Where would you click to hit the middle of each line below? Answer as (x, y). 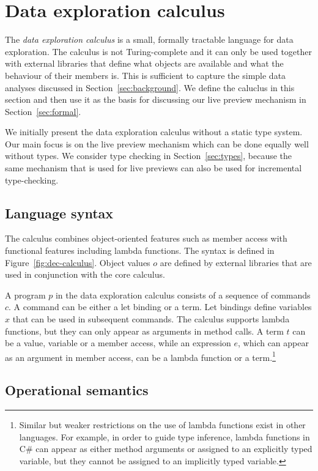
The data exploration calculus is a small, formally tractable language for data (149, 39)
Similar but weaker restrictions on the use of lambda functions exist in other (162, 425)
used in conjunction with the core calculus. (85, 274)
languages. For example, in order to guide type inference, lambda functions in (165, 436)
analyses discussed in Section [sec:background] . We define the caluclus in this (150, 87)
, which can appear (273, 343)
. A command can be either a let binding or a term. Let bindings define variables (160, 307)
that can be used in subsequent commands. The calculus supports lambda (151, 319)
